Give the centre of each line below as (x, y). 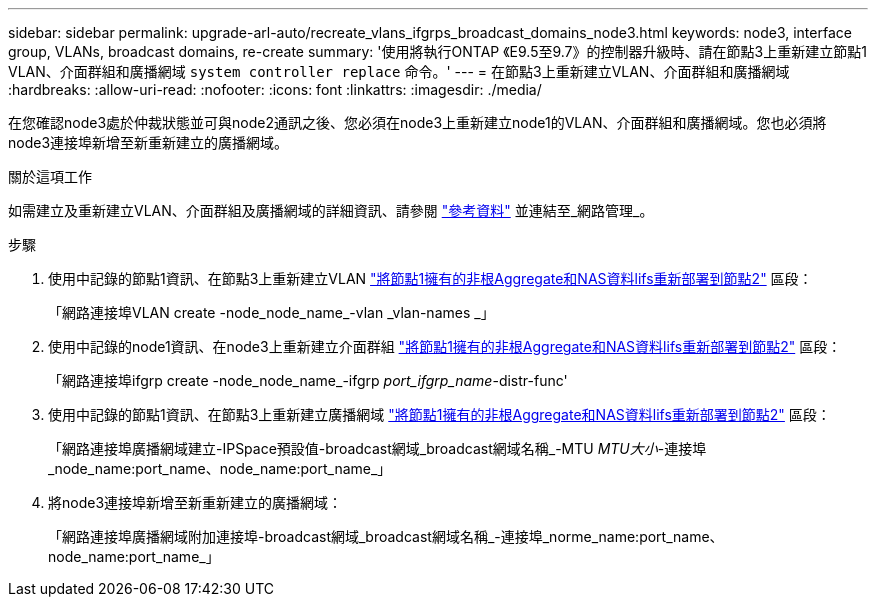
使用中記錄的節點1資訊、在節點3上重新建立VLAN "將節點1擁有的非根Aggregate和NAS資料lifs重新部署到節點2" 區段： (430, 278)
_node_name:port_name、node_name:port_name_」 (220, 468)
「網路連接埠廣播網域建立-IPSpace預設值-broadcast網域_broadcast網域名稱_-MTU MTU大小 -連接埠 (377, 448)
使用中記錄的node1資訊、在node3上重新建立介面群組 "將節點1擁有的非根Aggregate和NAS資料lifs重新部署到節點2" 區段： (445, 346)
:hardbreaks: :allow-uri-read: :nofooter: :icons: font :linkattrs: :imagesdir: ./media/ (275, 89)
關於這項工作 (50, 176)
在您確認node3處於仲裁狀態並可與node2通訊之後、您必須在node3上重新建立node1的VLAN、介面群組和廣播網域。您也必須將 (417, 122)
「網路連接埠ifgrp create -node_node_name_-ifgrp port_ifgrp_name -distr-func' (308, 380)
